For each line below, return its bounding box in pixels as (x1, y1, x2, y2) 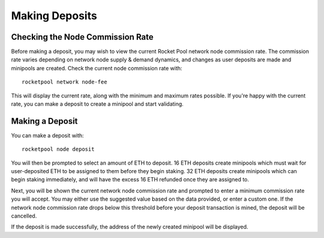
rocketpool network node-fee (22, 79, 107, 85)
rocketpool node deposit (22, 146, 95, 153)
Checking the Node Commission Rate (11, 32, 154, 42)
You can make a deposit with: (11, 132, 84, 139)
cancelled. (11, 212, 37, 219)
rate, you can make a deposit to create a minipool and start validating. (11, 100, 184, 108)
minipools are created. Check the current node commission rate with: (11, 64, 182, 72)
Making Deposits (11, 9, 97, 22)
